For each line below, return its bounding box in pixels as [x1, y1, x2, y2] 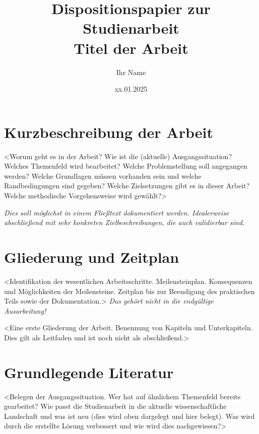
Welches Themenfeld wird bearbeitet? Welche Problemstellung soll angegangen [4, 161, 247, 171]
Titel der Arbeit [74, 37, 188, 58]
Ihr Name [116, 66, 146, 77]
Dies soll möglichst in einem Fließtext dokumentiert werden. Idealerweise [4, 207, 229, 218]
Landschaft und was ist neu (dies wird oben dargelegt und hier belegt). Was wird [4, 410, 255, 421]
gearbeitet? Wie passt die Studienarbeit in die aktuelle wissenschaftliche [4, 401, 227, 411]
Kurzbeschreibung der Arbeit [4, 121, 213, 142]
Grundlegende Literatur [4, 361, 174, 382]
